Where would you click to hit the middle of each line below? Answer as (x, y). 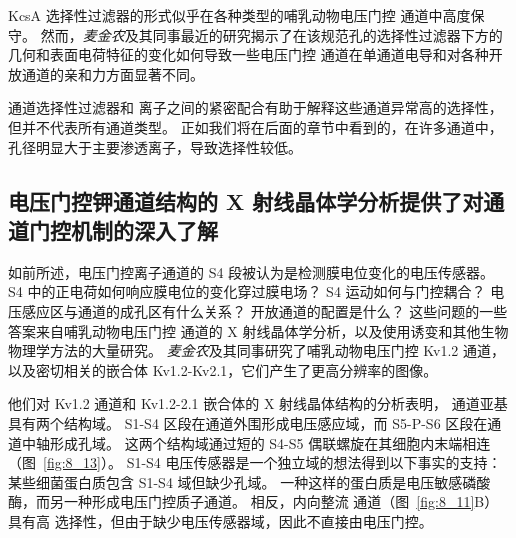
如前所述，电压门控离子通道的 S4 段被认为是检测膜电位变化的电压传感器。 (251, 271)
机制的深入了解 (144, 229)
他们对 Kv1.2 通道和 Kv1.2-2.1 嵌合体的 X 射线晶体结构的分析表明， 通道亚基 (258, 403)
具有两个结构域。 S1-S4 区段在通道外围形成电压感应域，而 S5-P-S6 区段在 (248, 422)
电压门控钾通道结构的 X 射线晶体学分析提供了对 (246, 200)
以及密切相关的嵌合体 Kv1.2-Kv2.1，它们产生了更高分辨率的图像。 (223, 369)
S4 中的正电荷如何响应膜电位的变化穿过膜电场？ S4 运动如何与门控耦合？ (247, 291)
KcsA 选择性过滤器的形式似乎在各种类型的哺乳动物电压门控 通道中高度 (239, 15)
